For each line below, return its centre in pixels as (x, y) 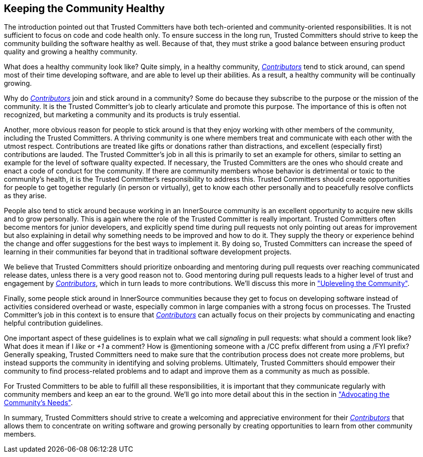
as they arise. (25, 196)
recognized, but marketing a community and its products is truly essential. (122, 115)
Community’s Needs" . (38, 403)
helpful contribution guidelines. (54, 323)
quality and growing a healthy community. (71, 52)
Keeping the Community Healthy (84, 8)
